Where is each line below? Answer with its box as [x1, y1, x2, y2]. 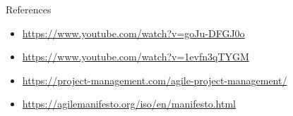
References [6, 2, 52, 16]
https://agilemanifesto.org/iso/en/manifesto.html [22, 96, 236, 111]
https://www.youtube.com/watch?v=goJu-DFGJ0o [22, 25, 245, 40]
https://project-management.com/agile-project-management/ [22, 72, 287, 87]
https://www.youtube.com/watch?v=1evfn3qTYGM [22, 49, 249, 64]
